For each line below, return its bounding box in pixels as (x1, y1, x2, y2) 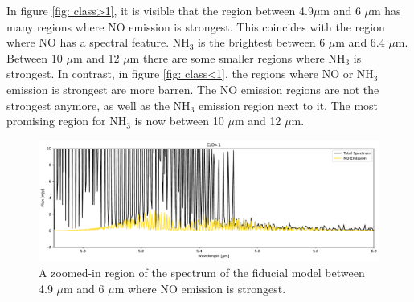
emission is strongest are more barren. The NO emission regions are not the (6, 80, 379, 97)
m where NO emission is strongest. (114, 280, 286, 296)
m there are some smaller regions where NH (129, 49, 346, 66)
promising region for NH (6, 112, 127, 129)
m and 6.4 (335, 34, 385, 51)
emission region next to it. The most (198, 96, 379, 113)
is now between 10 (134, 112, 224, 129)
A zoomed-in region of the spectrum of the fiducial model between (39, 264, 365, 281)
